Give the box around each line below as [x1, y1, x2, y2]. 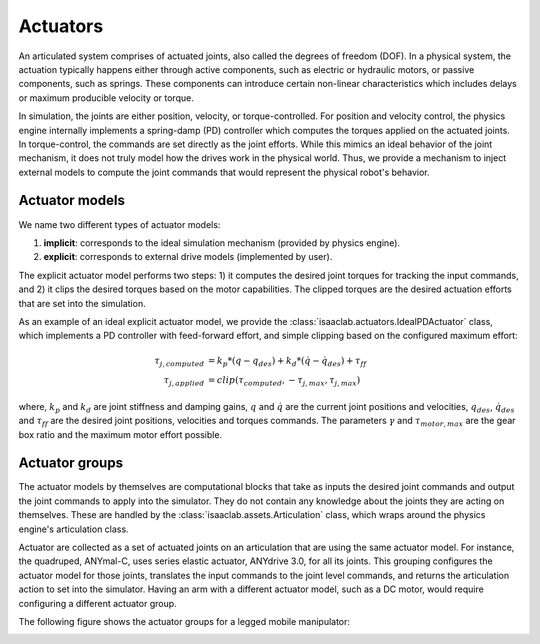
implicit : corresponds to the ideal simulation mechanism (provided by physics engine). [43, 236, 400, 249]
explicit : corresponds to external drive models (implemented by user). [43, 251, 333, 263]
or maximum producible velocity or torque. [18, 91, 194, 104]
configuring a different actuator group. [18, 597, 177, 609]
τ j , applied [163, 375, 205, 389]
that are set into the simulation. [18, 297, 146, 309]
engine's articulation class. [18, 523, 129, 535]
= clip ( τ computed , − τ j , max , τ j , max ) [207, 375, 361, 389]
